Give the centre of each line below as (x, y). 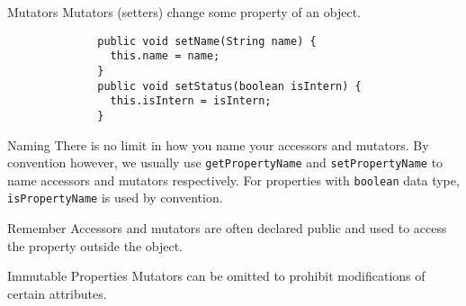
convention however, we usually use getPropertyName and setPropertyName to (225, 162)
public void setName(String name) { (207, 41)
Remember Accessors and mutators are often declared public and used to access (227, 228)
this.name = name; (165, 56)
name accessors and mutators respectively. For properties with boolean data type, (233, 180)
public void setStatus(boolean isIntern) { (229, 86)
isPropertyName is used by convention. (115, 198)
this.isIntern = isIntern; (191, 101)
